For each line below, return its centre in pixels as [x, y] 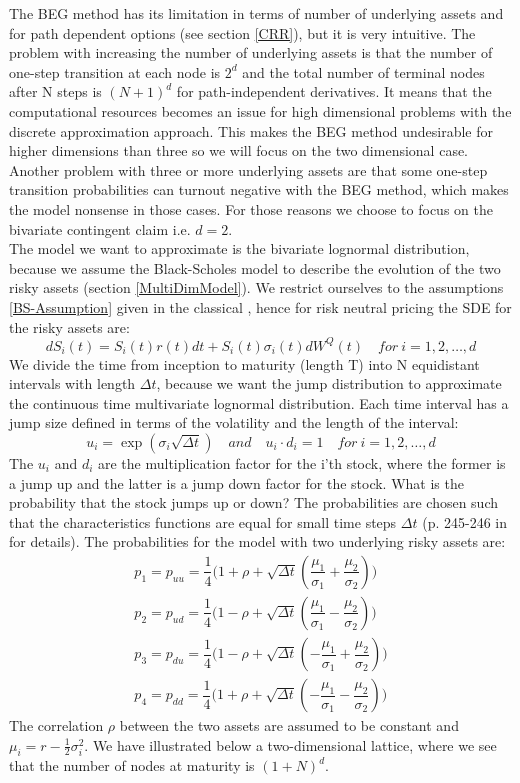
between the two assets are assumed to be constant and [289, 725]
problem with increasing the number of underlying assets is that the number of [251, 52]
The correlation [56, 725]
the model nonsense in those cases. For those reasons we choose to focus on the [251, 208]
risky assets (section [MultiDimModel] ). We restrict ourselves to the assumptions [256, 287]
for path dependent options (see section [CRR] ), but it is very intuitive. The [242, 32]
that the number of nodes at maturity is [132, 765]
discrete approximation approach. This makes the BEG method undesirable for [251, 130]
